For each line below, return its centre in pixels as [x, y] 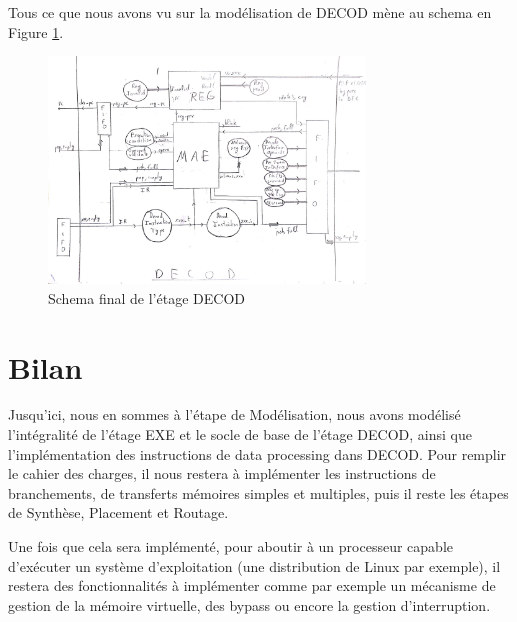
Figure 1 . [36, 31]
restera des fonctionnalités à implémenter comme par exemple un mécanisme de [252, 585]
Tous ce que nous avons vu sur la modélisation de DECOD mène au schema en [250, 12]
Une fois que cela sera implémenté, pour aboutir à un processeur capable [230, 546]
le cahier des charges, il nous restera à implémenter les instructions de [222, 473]
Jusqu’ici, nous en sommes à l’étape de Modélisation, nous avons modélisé [234, 414]
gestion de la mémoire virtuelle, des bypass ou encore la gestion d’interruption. [249, 604]
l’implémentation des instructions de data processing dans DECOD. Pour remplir [257, 453]
